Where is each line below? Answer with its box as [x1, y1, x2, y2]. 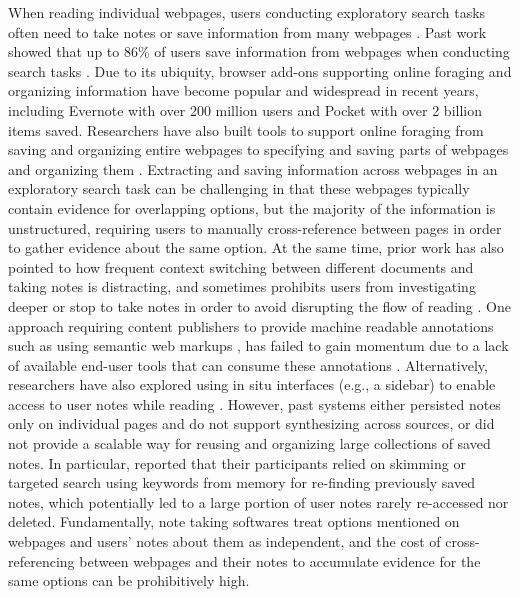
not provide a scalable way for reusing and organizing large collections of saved [8, 433, 491, 454]
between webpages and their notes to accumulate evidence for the [79, 550, 481, 571]
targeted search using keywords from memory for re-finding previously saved [8, 472, 475, 493]
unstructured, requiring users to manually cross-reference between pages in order [8, 217, 502, 238]
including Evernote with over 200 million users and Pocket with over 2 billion [8, 99, 482, 120]
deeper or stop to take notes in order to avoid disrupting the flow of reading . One [8, 295, 511, 316]
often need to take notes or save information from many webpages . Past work [8, 21, 487, 42]
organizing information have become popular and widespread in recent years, [8, 80, 479, 101]
